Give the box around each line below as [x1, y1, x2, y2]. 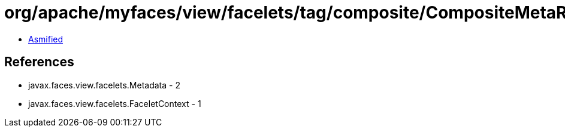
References [4, 54, 74, 70]
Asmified [28, 33, 64, 44]
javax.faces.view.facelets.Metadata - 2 [28, 79, 180, 90]
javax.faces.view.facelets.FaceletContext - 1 [28, 98, 201, 109]
